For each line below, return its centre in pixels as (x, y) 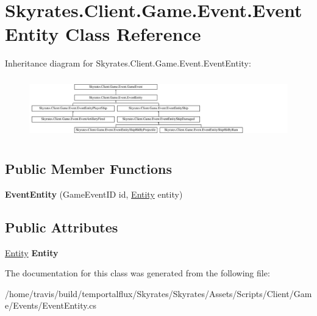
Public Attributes (62, 227)
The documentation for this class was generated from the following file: (137, 273)
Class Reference (133, 34)
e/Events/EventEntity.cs (51, 305)
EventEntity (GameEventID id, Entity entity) (94, 194)
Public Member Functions (88, 169)
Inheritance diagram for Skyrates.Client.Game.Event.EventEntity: (128, 63)
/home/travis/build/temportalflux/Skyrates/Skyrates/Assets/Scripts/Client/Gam (158, 293)
